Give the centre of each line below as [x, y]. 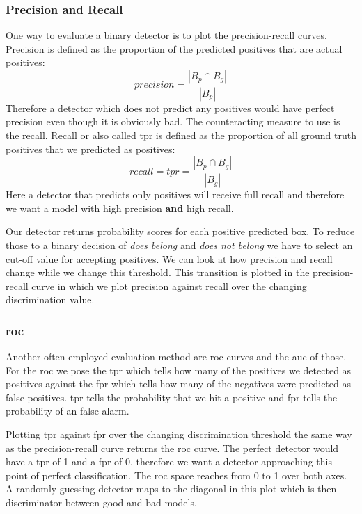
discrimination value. [50, 299]
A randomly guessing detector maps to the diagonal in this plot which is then [171, 489]
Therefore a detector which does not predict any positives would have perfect [170, 107]
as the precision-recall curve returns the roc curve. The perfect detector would [172, 448]
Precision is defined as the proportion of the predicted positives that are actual [174, 48]
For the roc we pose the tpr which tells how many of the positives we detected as [179, 370]
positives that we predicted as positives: [90, 148]
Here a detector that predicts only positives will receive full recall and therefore [175, 194]
